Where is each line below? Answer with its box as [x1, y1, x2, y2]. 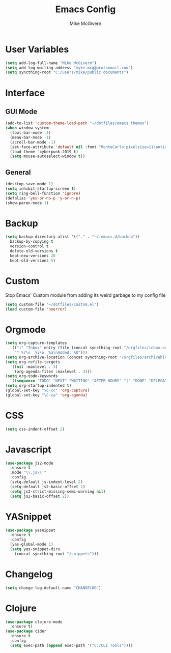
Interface [5, 87, 45, 99]
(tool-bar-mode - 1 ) [10, 130, 51, 135]
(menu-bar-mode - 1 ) [10, 135, 51, 140]
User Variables [5, 43, 69, 55]
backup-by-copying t [10, 239, 53, 244]
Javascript [5, 444, 52, 455]
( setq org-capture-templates [5, 340, 67, 346]
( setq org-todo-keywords [5, 374, 58, 379]
